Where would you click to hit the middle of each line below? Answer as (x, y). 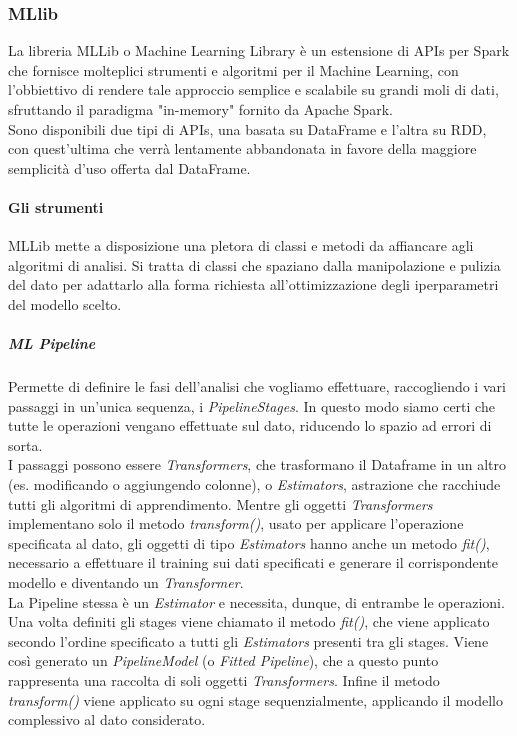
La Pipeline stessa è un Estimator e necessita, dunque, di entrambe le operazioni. (256, 601)
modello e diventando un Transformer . (126, 582)
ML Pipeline (52, 343)
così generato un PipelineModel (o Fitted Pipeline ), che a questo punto (223, 660)
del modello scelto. (65, 303)
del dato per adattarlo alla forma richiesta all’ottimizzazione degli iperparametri (253, 284)
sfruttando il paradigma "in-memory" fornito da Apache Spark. (200, 109)
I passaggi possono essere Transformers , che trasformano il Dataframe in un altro (257, 464)
